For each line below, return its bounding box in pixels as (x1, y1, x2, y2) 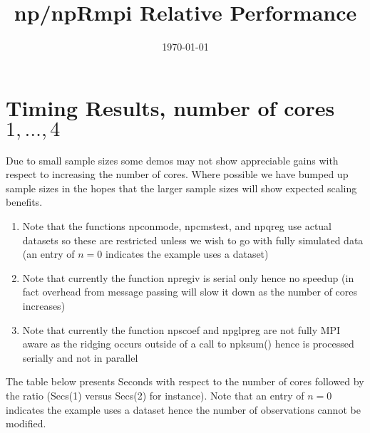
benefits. (6, 194, 43, 209)
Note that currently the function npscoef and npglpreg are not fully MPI (22, 322, 341, 337)
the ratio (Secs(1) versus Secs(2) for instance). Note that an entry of (6, 387, 304, 402)
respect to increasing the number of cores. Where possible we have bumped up (6, 167, 349, 182)
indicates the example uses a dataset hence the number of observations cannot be (6, 402, 361, 417)
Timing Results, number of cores (6, 93, 335, 122)
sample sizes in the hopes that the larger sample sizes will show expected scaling (6, 180, 357, 195)
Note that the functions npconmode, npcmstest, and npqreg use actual (22, 219, 332, 234)
